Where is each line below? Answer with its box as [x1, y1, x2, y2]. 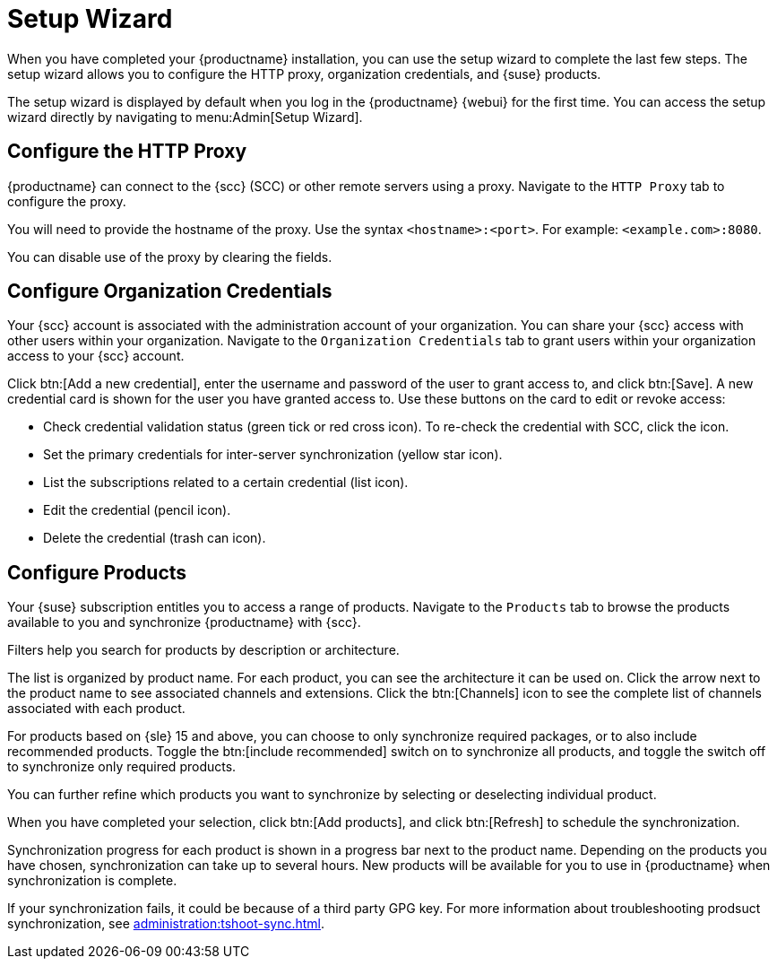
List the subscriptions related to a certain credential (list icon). [43, 474, 409, 491]
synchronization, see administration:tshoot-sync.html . [7, 916, 325, 932]
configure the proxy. [7, 193, 126, 209]
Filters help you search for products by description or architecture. [7, 642, 400, 658]
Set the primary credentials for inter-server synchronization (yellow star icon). [43, 447, 503, 463]
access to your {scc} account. [7, 348, 185, 364]
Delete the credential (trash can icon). [43, 530, 266, 546]
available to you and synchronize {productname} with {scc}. [7, 614, 361, 631]
